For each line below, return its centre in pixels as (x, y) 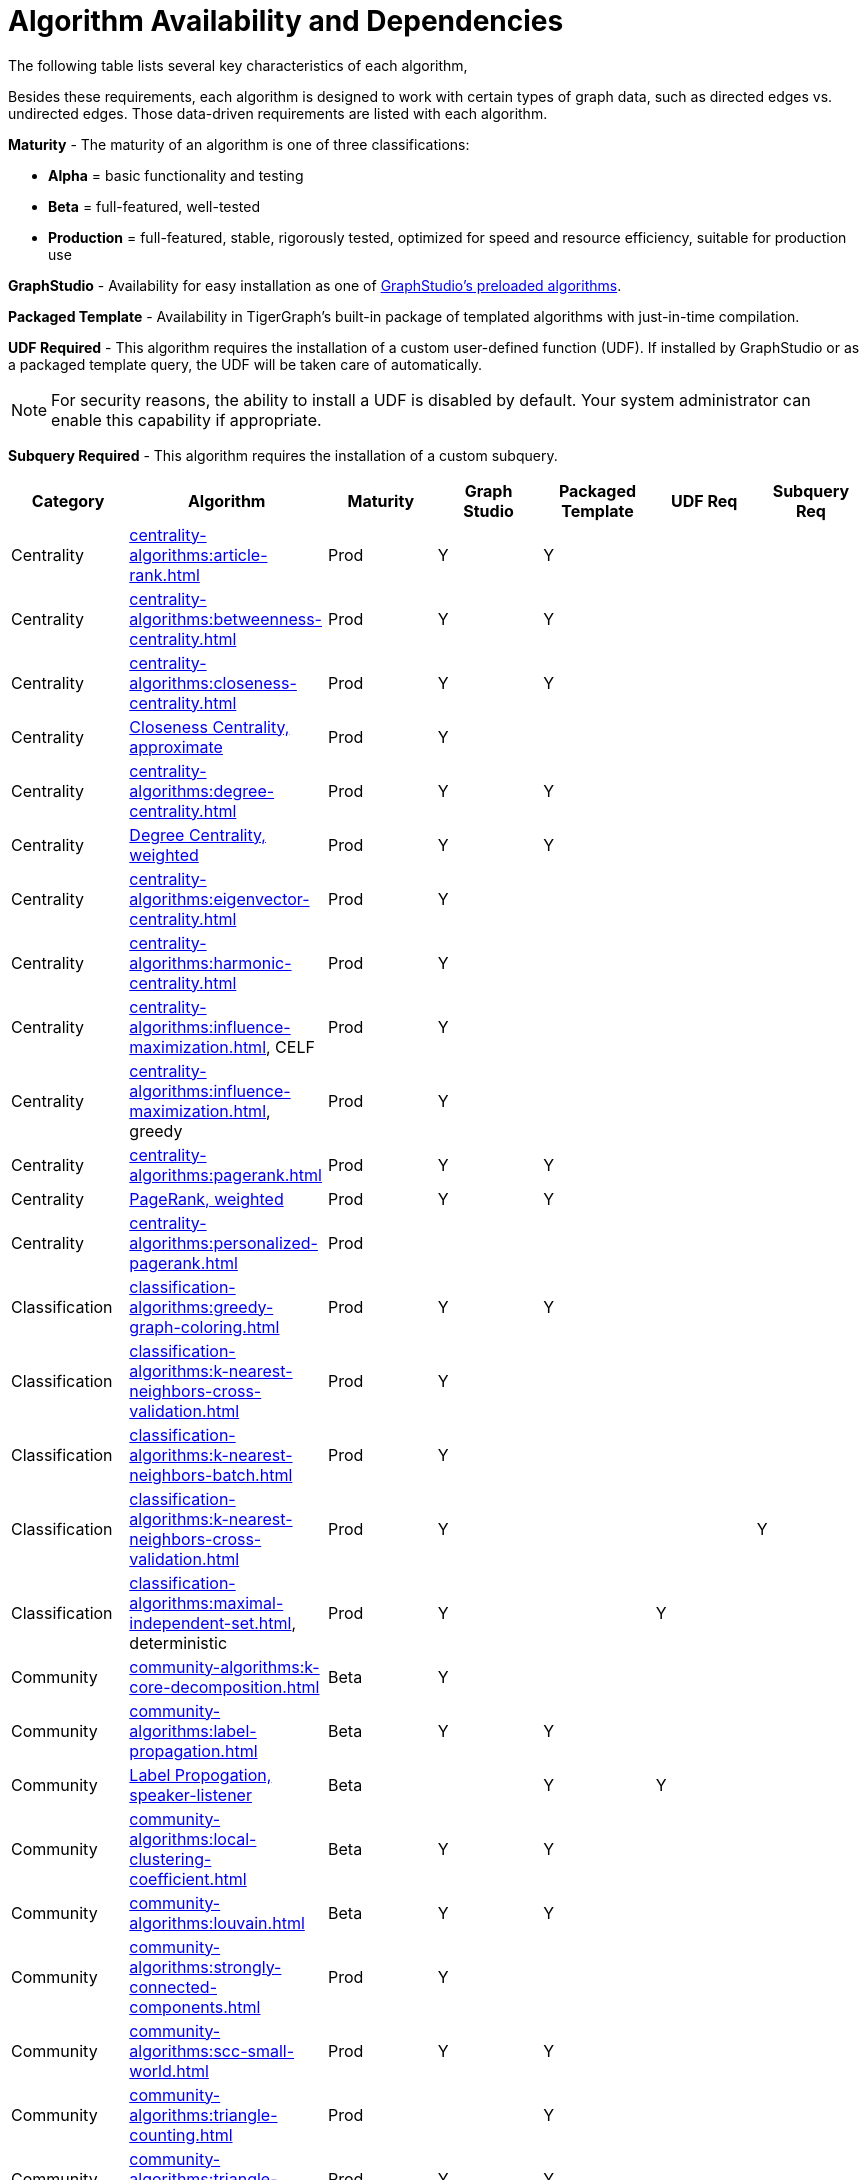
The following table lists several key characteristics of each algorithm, (238, 65)
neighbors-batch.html (211, 1474)
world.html (169, 2070)
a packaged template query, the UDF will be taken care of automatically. (245, 364)
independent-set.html (210, 1622)
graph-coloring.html (204, 1326)
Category (68, 500)
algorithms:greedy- (201, 1306)
